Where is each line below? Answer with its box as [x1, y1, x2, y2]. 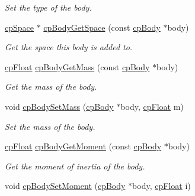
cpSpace [5, 21, 34, 33]
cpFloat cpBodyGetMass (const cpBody [5, 60, 150, 73]
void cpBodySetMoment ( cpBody [5, 179, 126, 192]
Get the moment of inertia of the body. [5, 159, 145, 172]
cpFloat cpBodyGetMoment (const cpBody [5, 140, 162, 152]
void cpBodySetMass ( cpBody [5, 100, 114, 112]
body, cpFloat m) [120, 100, 184, 112]
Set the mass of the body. [5, 120, 95, 132]
